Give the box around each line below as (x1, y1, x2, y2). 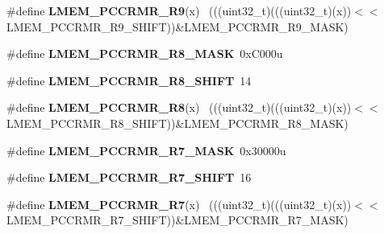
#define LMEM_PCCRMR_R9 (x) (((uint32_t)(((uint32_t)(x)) (6, 2, 352, 18)
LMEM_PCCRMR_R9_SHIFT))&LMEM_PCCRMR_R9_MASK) (6, 18, 349, 35)
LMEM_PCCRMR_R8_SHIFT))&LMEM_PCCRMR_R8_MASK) (6, 114, 349, 131)
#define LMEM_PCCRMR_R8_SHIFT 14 (6, 72, 252, 88)
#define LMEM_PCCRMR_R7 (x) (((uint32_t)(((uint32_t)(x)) (6, 195, 352, 212)
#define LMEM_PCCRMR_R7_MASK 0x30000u (6, 142, 286, 158)
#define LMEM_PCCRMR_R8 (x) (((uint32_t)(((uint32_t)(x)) (6, 99, 352, 116)
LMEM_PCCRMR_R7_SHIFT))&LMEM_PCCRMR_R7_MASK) (6, 211, 349, 228)
